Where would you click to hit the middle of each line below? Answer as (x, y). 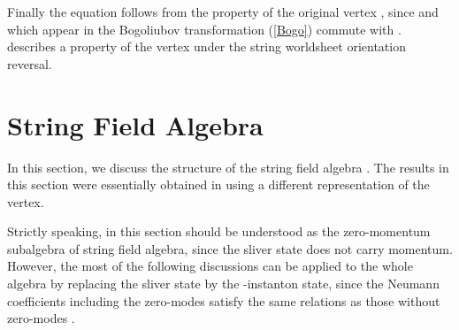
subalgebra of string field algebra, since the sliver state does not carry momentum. (230, 248)
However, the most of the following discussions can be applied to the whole (210, 266)
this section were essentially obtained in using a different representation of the (218, 184)
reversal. (30, 63)
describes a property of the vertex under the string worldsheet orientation (207, 46)
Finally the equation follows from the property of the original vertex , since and (223, 12)
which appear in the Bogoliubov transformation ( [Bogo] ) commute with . (204, 29)
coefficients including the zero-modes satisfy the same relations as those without (224, 300)
